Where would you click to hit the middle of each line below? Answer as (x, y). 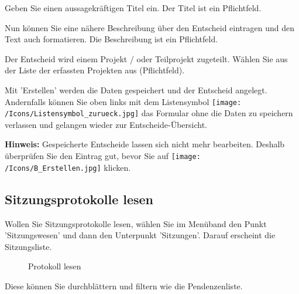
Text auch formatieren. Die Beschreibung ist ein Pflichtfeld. (111, 39)
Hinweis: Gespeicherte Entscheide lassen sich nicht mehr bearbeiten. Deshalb (145, 144)
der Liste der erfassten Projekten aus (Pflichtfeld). (95, 70)
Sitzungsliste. (28, 246)
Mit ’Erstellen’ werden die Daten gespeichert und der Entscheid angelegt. (136, 89)
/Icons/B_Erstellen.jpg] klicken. (68, 167)
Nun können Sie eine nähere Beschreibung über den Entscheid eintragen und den (150, 27)
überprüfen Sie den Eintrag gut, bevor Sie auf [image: (103, 156)
